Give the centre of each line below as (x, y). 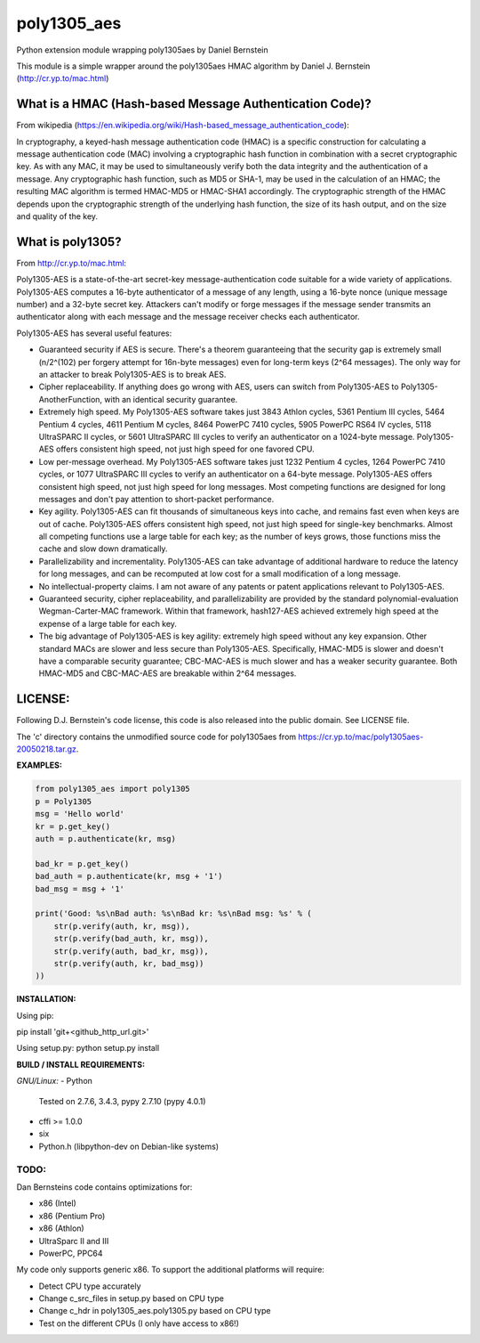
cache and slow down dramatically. (103, 549)
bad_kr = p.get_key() (82, 863)
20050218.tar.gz (47, 749)
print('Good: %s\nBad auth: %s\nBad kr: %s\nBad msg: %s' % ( (173, 914)
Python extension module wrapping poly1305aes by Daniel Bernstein (142, 50)
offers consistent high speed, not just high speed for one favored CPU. (185, 449)
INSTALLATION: (46, 999)
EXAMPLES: (39, 765)
